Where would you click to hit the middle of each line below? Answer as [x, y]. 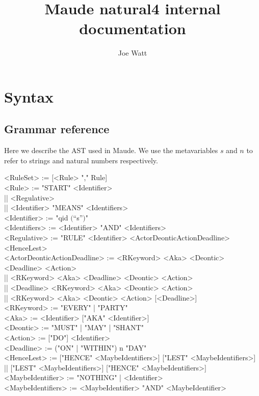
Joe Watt [133, 53]
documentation [133, 28]
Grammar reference [57, 129]
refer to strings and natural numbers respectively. [81, 160]
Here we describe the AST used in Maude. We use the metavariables [111, 150]
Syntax [29, 96]
